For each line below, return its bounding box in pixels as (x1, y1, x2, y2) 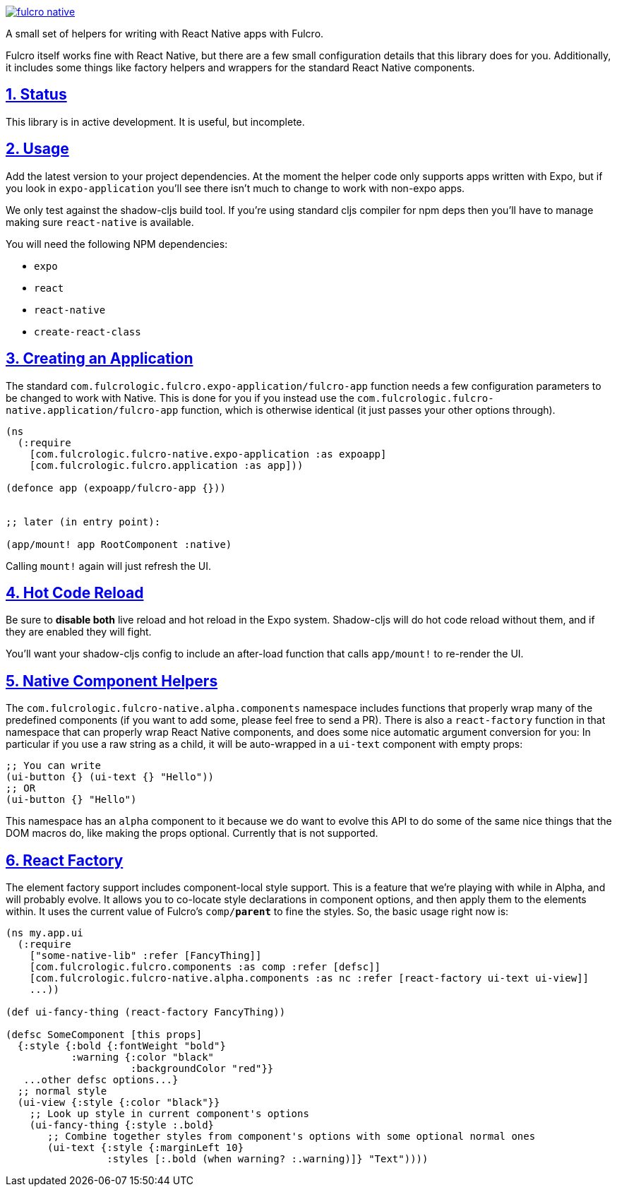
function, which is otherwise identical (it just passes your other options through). (181, 403, 556, 416)
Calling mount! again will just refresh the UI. (6, 559, 211, 572)
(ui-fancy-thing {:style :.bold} (29, 1119, 215, 1131)
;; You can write (6, 760, 101, 772)
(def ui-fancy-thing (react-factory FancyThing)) (6, 1006, 286, 1018)
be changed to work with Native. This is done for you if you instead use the (6, 391, 354, 404)
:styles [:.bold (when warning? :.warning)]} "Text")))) (107, 1153, 429, 1165)
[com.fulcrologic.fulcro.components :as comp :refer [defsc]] (29, 961, 381, 973)
